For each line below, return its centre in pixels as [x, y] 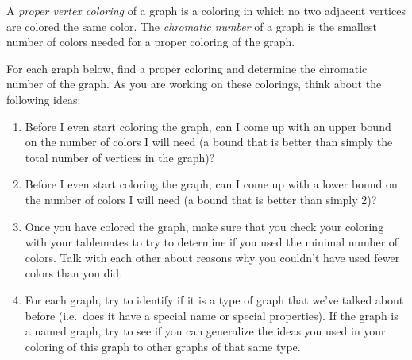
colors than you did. [74, 273]
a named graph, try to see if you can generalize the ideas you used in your [205, 331]
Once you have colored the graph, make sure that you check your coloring [204, 226]
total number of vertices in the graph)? [120, 157]
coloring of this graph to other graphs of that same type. [163, 346]
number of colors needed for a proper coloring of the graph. [151, 42]
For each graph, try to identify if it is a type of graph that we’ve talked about [214, 299]
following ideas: [44, 99]
